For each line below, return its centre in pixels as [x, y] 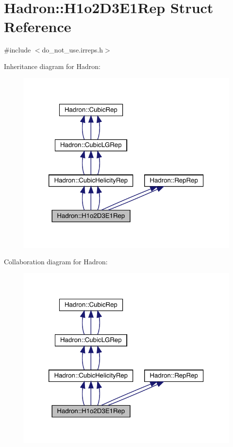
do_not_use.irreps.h [73, 50]
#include [17, 50]
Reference [38, 26]
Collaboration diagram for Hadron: [56, 261]
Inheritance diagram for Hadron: [52, 66]
